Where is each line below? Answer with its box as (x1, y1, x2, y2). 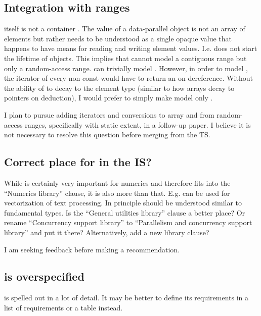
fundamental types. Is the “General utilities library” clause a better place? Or (4, 207, 245, 218)
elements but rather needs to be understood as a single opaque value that (4, 33, 232, 43)
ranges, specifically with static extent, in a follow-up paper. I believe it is (25, 119, 251, 130)
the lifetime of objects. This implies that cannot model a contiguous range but (4, 52, 247, 63)
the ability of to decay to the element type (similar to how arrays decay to (4, 82, 235, 93)
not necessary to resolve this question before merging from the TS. (4, 129, 210, 140)
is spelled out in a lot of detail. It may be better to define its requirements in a (4, 292, 249, 303)
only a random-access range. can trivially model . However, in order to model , (4, 63, 248, 73)
